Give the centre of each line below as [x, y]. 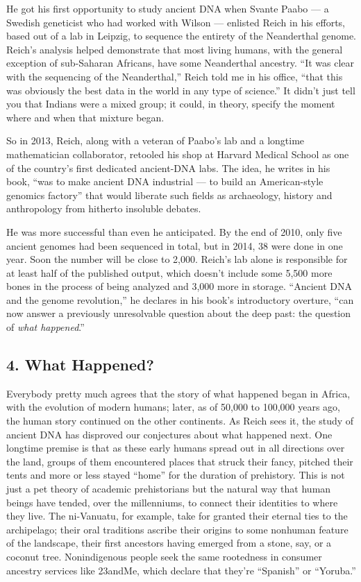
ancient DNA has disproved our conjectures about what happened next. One [169, 434]
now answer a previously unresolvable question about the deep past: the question [179, 313]
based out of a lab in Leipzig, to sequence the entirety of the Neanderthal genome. [182, 36]
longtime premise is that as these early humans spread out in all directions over [176, 448]
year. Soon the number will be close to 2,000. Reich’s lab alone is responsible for [177, 259]
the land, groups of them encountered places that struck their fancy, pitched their [180, 461]
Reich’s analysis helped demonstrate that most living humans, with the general [175, 49]
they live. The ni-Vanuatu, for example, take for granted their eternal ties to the [177, 516]
